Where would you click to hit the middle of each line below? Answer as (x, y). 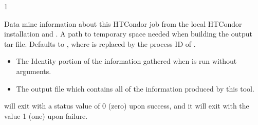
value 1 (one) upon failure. (46, 115)
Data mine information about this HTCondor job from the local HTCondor (123, 23)
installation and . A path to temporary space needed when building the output (128, 34)
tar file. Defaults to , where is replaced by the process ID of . (100, 43)
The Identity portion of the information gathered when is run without (126, 61)
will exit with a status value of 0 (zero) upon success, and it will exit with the (127, 106)
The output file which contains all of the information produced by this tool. (135, 88)
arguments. (34, 71)
